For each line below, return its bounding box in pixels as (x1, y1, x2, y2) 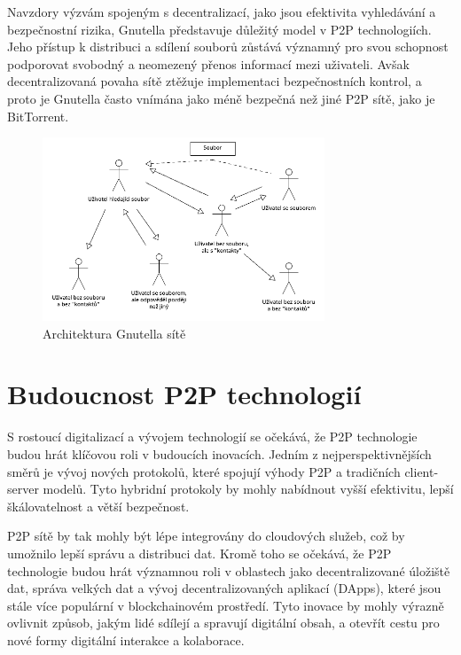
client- (404, 462, 439, 480)
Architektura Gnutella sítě (43, 324, 186, 342)
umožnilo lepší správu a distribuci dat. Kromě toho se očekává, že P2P (7, 543, 392, 562)
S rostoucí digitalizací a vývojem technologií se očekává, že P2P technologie (7, 427, 418, 446)
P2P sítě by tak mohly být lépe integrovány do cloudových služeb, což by (7, 526, 405, 545)
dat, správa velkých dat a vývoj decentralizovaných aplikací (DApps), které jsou (7, 579, 441, 597)
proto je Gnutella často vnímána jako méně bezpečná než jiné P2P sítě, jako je (7, 89, 435, 107)
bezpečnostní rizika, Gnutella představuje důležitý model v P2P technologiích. (7, 19, 432, 38)
